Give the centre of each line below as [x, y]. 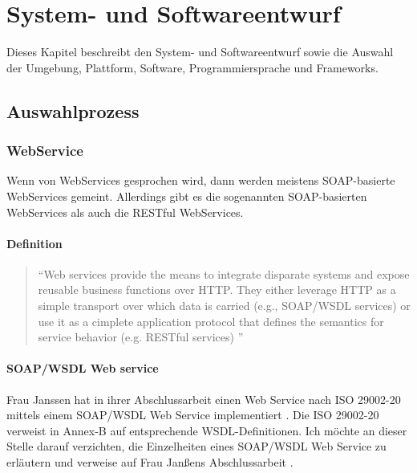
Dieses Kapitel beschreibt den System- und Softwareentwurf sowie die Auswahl [200, 52]
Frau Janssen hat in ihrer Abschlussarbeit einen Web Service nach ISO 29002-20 [204, 399]
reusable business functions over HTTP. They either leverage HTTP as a [217, 290]
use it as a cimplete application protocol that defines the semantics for [211, 321]
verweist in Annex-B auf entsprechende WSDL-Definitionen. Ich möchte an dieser [207, 430]
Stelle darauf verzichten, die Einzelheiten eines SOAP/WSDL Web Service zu [196, 446]
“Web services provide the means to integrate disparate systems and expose [224, 273]
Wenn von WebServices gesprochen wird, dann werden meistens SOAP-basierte [201, 180]
